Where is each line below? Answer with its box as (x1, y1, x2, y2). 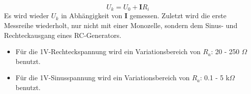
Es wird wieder (4, 10, 49, 21)
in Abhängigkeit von (61, 10, 123, 21)
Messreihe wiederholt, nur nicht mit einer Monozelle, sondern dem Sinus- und (4, 20, 238, 31)
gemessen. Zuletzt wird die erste (129, 10, 226, 21)
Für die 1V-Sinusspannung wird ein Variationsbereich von (15, 72, 190, 83)
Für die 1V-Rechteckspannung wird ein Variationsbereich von (15, 46, 201, 57)
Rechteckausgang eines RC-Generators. (4, 30, 122, 40)
